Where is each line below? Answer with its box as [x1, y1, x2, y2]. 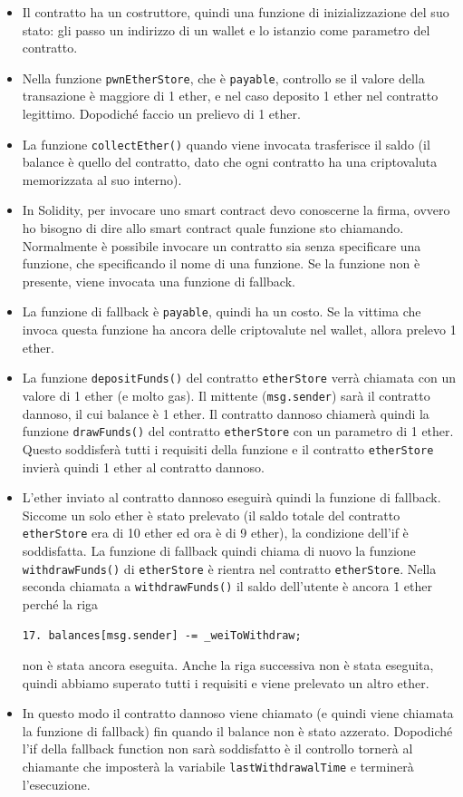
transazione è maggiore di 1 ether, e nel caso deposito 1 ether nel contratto [22, 86, 439, 105]
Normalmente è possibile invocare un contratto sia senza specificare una [22, 236, 421, 255]
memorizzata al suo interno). [22, 170, 182, 189]
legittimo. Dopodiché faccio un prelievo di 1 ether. [22, 104, 301, 123]
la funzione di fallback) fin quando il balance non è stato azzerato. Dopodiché [22, 721, 453, 740]
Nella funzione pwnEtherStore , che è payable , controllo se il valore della [22, 68, 425, 87]
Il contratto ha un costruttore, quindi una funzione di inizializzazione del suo [22, 3, 449, 21]
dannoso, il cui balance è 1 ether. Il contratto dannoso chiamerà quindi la [22, 403, 429, 423]
